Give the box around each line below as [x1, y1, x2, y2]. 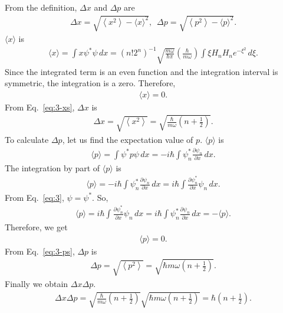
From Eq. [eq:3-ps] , [5, 244, 75, 257]
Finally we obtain [5, 277, 68, 289]
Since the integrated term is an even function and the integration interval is [5, 65, 278, 77]
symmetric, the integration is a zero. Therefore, [5, 77, 176, 89]
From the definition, [5, 1, 77, 13]
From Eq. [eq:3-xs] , [5, 100, 75, 113]
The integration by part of [5, 161, 100, 174]
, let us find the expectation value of [62, 133, 193, 145]
